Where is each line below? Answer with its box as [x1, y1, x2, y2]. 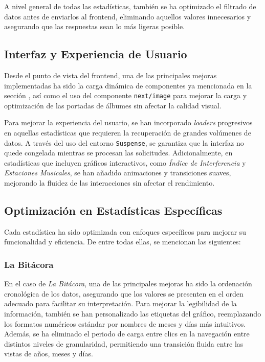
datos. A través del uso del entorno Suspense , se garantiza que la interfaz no [4, 137, 244, 148]
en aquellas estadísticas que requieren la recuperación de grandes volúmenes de [4, 127, 251, 138]
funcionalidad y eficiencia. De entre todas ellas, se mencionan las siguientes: [4, 236, 241, 247]
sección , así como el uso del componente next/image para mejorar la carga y [4, 90, 247, 101]
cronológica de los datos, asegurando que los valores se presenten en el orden [4, 288, 244, 299]
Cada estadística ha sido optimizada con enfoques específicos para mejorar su [4, 226, 247, 237]
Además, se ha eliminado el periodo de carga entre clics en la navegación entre [4, 328, 250, 339]
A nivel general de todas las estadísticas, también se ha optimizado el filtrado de [4, 1, 256, 11]
